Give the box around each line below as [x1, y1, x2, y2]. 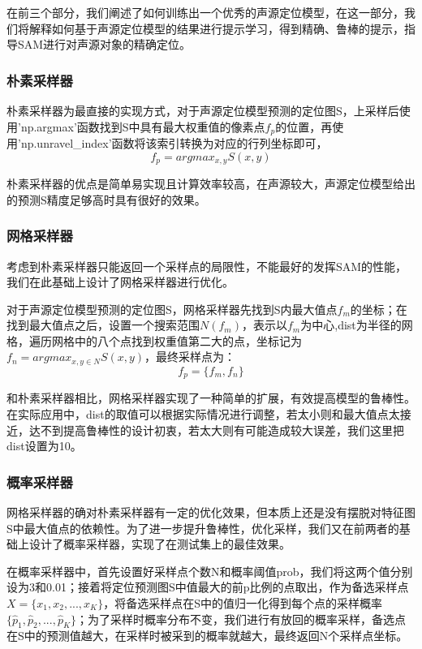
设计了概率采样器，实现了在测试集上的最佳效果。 [28, 535, 291, 552]
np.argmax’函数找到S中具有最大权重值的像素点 [20, 118, 265, 135]
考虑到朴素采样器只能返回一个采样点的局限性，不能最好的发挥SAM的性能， [6, 257, 407, 274]
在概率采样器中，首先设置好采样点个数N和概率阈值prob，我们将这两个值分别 [6, 562, 413, 579]
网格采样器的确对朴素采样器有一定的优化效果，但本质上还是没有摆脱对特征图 [6, 503, 416, 520]
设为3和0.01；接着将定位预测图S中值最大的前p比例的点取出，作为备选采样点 [6, 578, 409, 595]
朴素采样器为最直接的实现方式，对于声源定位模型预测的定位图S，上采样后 [6, 102, 399, 118]
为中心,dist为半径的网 [300, 316, 413, 333]
